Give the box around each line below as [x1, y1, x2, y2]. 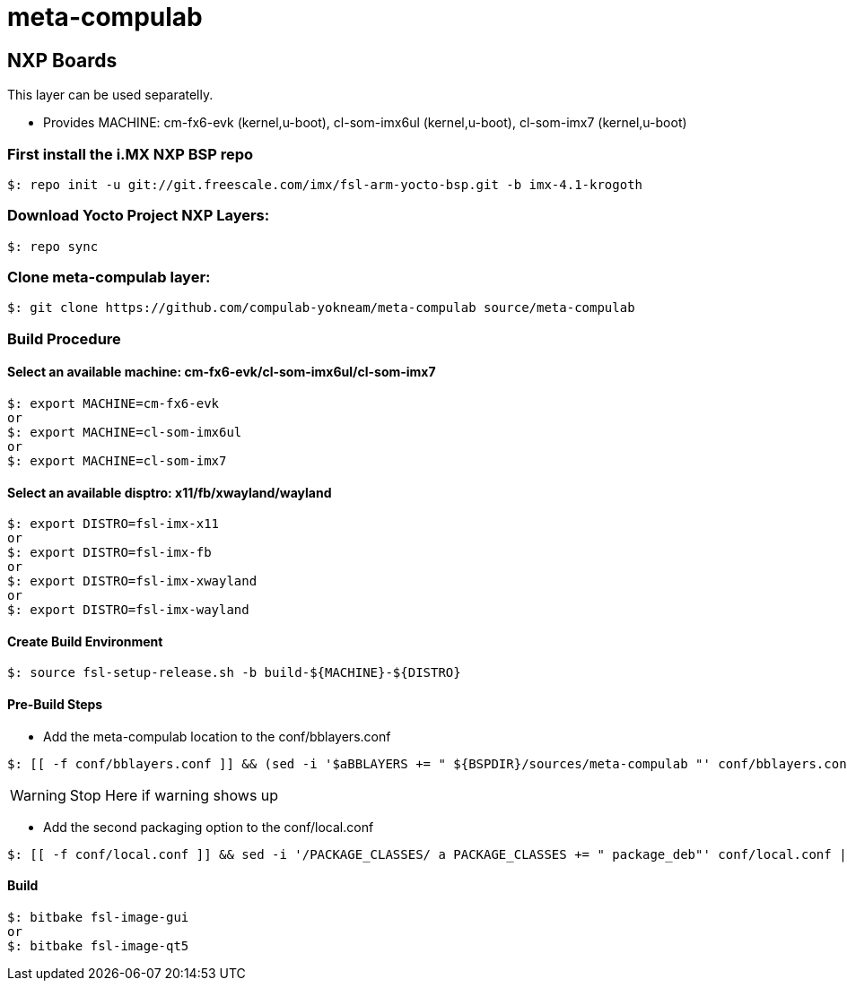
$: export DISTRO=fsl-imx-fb [7, 545, 212, 560]
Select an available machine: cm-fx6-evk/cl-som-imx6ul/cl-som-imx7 [7, 364, 436, 380]
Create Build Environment [7, 633, 163, 649]
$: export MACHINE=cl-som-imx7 [7, 454, 227, 469]
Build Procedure [7, 329, 121, 348]
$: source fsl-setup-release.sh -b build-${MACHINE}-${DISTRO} [7, 665, 461, 680]
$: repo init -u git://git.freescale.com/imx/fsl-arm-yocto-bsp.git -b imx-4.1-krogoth [7, 177, 643, 192]
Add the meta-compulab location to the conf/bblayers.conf [43, 728, 391, 744]
